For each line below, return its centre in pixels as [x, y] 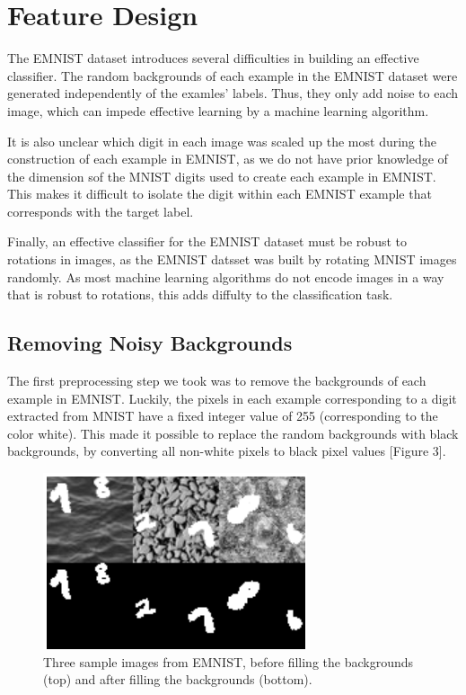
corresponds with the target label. [101, 211]
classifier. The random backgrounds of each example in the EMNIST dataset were [233, 75]
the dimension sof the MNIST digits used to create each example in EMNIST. [222, 176]
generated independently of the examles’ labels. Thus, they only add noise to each [233, 93]
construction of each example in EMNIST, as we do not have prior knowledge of [228, 159]
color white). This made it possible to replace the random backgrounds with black [233, 433]
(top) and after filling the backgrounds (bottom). [178, 679]
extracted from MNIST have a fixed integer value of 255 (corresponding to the [223, 416]
